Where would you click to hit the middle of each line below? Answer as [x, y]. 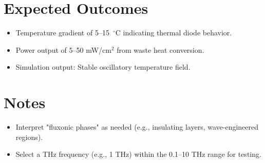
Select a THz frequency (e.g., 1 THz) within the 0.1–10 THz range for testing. [138, 154]
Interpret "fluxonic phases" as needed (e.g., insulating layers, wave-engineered [137, 127]
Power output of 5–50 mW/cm [63, 49]
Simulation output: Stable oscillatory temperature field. [103, 67]
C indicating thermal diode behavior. [174, 33]
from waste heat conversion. [160, 49]
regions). [29, 137]
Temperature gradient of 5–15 [62, 33]
